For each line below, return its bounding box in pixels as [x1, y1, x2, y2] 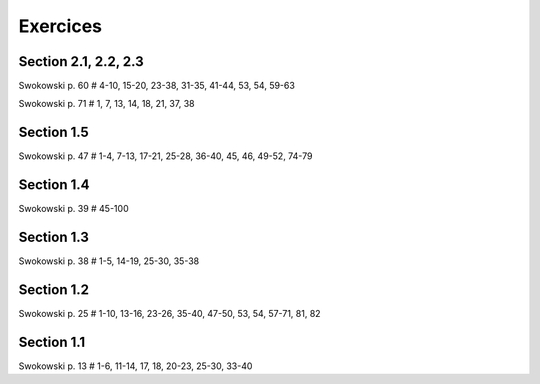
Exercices [18, 15, 102, 37]
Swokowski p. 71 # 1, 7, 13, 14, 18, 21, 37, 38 [18, 98, 195, 110]
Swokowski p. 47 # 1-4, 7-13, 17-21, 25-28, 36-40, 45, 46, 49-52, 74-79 [18, 150, 313, 162]
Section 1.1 [18, 333, 86, 350]
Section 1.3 [18, 229, 90, 246]
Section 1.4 [18, 176, 90, 194]
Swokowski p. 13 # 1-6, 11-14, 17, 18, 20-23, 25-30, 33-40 [18, 360, 253, 372]
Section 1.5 [18, 124, 89, 141]
